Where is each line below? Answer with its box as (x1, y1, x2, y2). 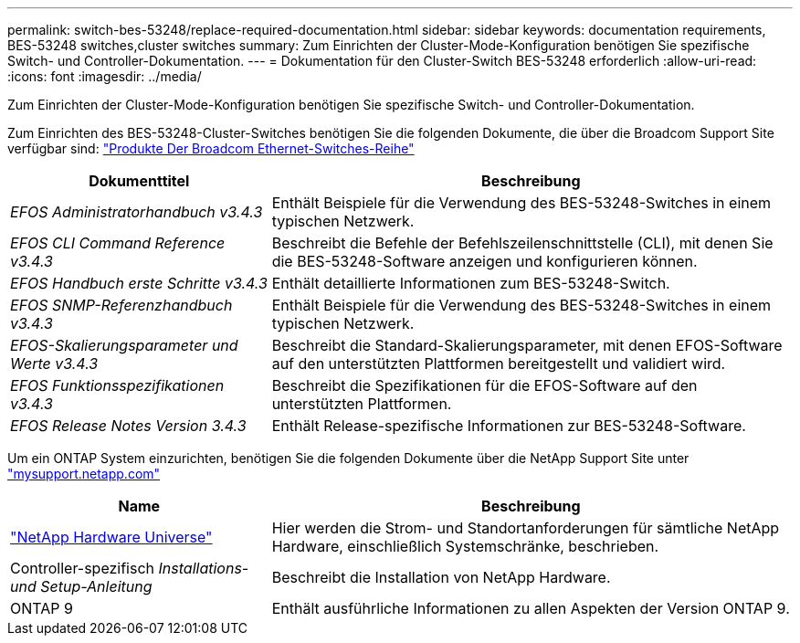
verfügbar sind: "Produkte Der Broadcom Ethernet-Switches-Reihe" (7, 141, 415, 156)
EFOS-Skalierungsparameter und (10, 336, 238, 354)
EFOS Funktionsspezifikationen (10, 376, 225, 395)
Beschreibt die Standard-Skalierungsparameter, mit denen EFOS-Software (271, 336, 783, 354)
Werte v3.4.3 (10, 354, 99, 373)
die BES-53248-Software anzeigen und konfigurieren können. (271, 252, 698, 270)
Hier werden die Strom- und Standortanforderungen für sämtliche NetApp (271, 519, 780, 537)
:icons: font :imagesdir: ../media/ (7, 69, 202, 84)
